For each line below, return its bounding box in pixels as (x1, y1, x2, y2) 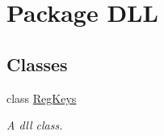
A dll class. (6, 117, 63, 134)
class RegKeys (6, 89, 77, 106)
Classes (6, 51, 68, 76)
